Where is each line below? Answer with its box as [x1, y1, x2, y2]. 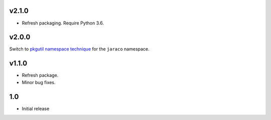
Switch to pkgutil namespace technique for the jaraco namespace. [9, 46, 150, 52]
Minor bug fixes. [22, 79, 56, 85]
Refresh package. [22, 72, 59, 78]
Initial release [22, 105, 50, 111]
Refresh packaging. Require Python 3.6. [22, 20, 104, 26]
